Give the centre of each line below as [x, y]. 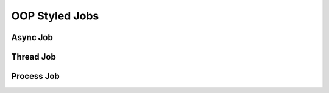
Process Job [36, 76]
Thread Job [34, 57]
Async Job [32, 37]
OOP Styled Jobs [55, 16]
